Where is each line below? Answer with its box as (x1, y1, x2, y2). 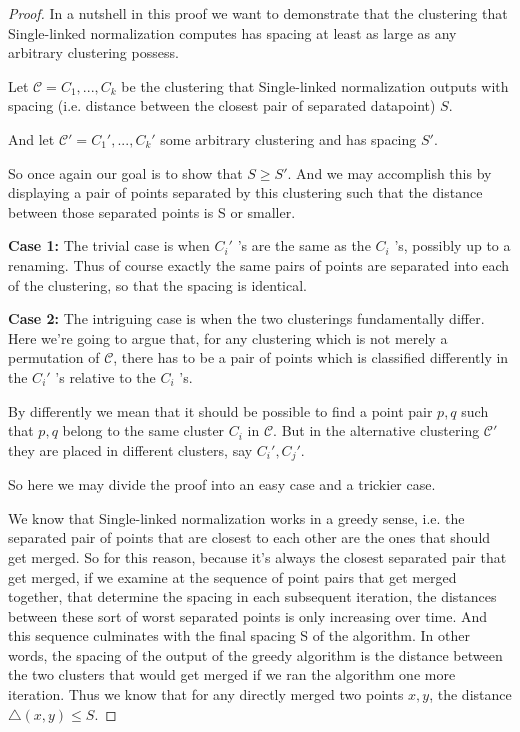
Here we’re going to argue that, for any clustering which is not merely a (8, 327, 448, 348)
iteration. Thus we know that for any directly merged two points (8, 684, 404, 705)
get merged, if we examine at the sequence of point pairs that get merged (8, 566, 457, 587)
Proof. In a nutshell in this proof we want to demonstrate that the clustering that (8, 3, 508, 23)
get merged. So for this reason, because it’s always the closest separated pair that (8, 546, 507, 567)
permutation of (8, 347, 100, 368)
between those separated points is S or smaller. (8, 201, 296, 222)
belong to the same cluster (62, 420, 225, 441)
